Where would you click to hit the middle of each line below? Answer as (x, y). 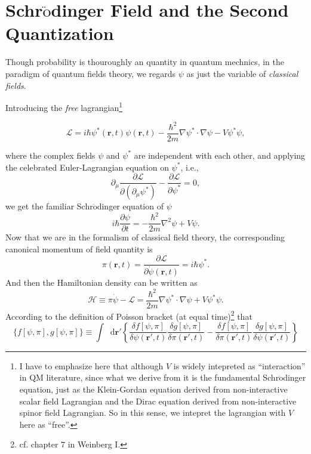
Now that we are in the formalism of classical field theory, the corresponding (145, 237)
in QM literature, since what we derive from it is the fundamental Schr (149, 377)
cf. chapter (39, 444)
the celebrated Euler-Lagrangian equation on (87, 167)
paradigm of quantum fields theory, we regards (90, 73)
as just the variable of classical (242, 73)
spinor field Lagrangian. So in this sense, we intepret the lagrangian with (153, 413)
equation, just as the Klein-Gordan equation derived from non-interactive (153, 389)
